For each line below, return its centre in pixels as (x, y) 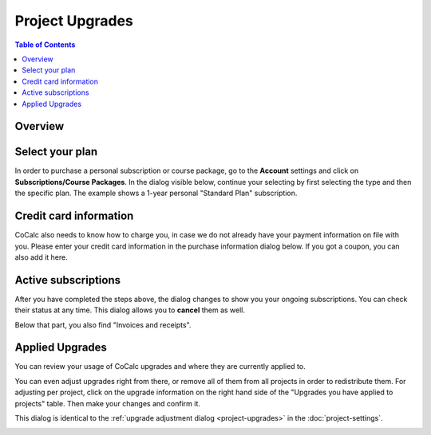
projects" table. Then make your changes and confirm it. (108, 403)
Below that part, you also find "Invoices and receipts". (103, 325)
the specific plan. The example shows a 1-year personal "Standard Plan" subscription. (156, 193)
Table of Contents (45, 45)
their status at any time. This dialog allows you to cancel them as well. (130, 310)
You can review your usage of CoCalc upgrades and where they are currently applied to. (160, 366)
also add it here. (41, 257)
